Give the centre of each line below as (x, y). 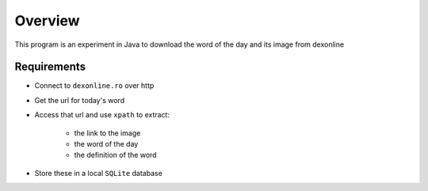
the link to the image (107, 133)
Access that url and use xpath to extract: (102, 115)
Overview (47, 21)
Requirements (50, 67)
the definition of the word (116, 155)
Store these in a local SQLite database (98, 173)
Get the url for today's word (80, 100)
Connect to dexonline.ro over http (94, 86)
